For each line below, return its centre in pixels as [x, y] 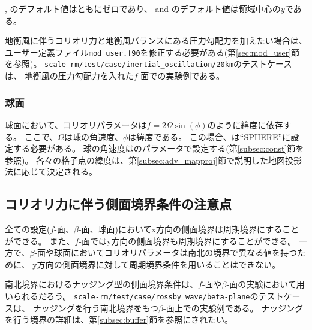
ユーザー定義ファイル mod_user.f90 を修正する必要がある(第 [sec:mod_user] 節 [152, 52]
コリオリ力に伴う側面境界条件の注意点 [118, 204]
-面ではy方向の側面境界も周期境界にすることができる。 [187, 240]
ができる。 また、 [40, 240]
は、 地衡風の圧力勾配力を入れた [69, 76]
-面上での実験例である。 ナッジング [233, 308]
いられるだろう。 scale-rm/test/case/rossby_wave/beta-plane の [132, 296]
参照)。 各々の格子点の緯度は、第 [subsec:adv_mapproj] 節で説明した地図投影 [153, 160]
